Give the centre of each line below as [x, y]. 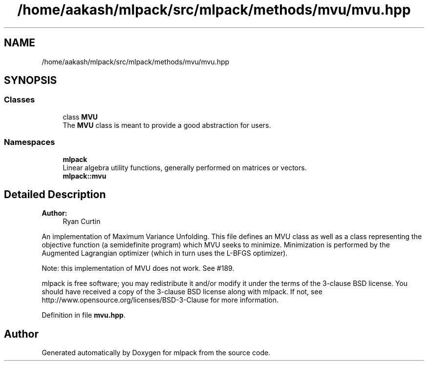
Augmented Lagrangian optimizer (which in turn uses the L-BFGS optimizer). [165, 253]
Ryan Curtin [82, 222]
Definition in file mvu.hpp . [84, 315]
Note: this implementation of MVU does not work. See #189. [138, 268]
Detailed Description [55, 194]
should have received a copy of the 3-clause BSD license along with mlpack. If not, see [182, 292]
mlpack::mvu [85, 176]
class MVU [80, 117]
